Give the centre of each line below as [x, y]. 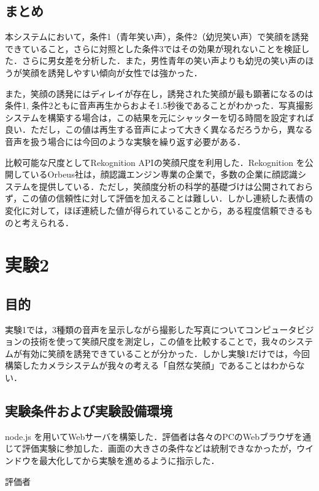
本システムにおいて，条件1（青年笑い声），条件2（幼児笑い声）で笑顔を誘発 [157, 37]
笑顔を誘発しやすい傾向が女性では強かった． [112, 72]
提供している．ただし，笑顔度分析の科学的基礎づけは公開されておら [176, 186]
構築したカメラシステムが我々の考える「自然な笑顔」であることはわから [151, 365]
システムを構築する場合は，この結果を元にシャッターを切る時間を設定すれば [159, 117]
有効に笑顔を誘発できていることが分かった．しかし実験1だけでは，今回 [166, 353]
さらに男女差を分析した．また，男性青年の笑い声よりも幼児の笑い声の [163, 61]
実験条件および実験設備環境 [89, 411]
